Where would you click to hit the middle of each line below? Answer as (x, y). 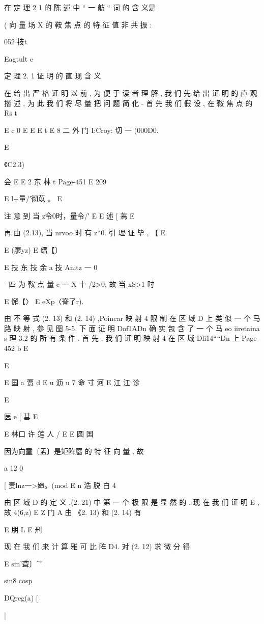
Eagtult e (19, 58)
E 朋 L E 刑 (23, 529)
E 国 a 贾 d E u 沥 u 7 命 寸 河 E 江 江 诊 (72, 382)
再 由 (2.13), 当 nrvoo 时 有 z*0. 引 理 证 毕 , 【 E (85, 233)
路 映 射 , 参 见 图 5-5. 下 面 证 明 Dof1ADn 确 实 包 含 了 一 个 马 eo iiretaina (132, 328)
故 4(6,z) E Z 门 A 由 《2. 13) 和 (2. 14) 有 (73, 512)
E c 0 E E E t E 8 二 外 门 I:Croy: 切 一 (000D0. (81, 130)
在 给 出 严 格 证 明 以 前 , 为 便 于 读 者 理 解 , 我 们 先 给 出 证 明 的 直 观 (131, 92)
